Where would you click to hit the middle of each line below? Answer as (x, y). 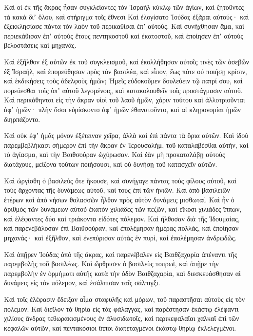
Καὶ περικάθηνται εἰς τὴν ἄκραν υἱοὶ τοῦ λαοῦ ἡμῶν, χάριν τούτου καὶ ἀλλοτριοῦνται (125, 100)
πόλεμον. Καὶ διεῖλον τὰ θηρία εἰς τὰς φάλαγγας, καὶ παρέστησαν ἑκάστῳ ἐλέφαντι (121, 308)
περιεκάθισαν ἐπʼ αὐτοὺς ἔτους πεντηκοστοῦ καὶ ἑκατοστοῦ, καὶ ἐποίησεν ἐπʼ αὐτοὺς (124, 35)
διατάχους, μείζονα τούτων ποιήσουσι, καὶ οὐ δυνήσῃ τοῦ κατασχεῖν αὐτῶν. (111, 164)
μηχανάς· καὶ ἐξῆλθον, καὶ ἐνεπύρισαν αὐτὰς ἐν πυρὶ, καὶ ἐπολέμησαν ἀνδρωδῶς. (120, 238)
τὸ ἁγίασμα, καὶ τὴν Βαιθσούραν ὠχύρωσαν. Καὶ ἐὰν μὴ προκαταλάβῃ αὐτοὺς (115, 154)
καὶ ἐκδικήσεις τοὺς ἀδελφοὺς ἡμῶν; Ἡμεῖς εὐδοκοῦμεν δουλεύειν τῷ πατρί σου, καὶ (123, 81)
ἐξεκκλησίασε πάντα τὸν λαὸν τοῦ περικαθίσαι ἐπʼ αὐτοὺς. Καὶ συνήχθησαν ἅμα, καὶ (124, 26)
